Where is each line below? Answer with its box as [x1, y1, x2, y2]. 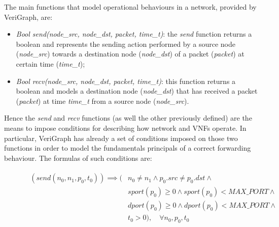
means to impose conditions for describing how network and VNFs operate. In [4, 122, 247, 133]
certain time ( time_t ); [16, 58, 85, 69]
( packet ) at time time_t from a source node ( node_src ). [16, 95, 189, 106]
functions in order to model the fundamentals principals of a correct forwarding [4, 143, 251, 153]
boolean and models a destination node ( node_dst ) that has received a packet [16, 86, 258, 96]
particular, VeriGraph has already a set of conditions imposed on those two [4, 132, 238, 143]
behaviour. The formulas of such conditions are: [4, 152, 152, 163]
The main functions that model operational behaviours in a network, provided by [4, 2, 257, 12]
